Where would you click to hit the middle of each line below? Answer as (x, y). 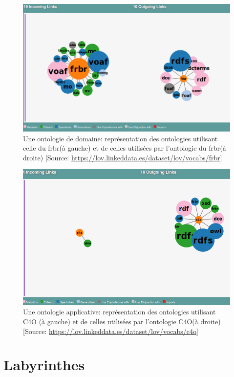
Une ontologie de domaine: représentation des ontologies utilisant (120, 138)
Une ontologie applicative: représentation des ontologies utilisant (119, 312)
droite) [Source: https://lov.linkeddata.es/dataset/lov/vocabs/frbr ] (123, 157)
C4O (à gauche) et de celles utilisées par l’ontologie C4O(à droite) (122, 321)
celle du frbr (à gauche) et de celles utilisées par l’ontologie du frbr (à (125, 148)
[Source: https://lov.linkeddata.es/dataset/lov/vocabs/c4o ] (111, 331)
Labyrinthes (44, 365)
